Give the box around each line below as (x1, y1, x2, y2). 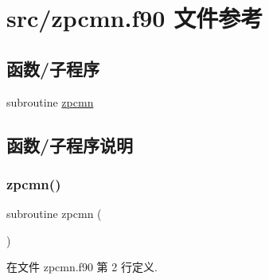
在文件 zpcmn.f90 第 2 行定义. (6, 259, 158, 275)
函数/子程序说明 (6, 132, 134, 157)
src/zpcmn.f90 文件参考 (6, 2, 263, 34)
